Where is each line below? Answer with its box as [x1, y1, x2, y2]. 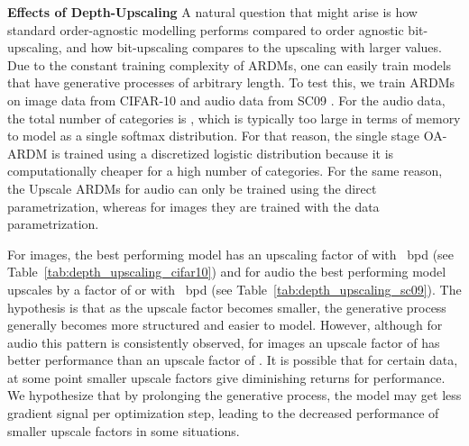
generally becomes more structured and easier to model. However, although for [7, 315, 443, 334]
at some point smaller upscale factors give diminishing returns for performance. [7, 368, 446, 387]
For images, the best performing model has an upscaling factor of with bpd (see [7, 244, 455, 263]
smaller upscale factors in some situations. [7, 421, 240, 440]
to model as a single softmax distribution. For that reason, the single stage [7, 126, 420, 145]
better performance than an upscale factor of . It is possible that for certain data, [7, 350, 458, 369]
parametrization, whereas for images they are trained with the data [7, 196, 380, 215]
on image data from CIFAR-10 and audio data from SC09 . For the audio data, [7, 90, 446, 109]
